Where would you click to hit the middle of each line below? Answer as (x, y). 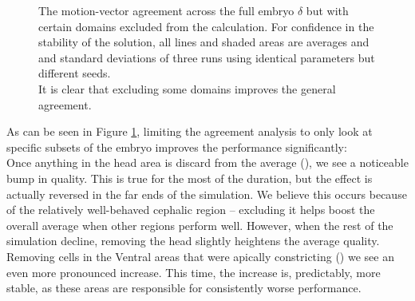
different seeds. (75, 73)
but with (327, 10)
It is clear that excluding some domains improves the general (187, 88)
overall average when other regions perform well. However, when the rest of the (200, 225)
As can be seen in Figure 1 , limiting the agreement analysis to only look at (190, 131)
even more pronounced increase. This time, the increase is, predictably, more (194, 272)
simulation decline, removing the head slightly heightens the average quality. (193, 241)
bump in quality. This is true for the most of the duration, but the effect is (190, 178)
